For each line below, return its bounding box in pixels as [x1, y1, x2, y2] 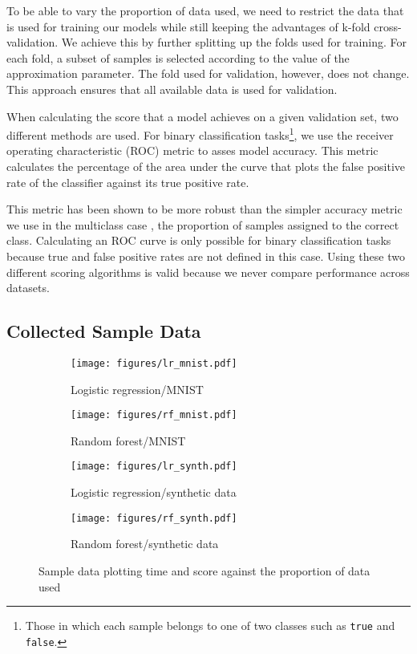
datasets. [6, 279, 50, 296]
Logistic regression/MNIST [71, 380, 204, 397]
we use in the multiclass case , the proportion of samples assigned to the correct [6, 216, 399, 233]
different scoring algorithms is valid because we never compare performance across [6, 263, 410, 280]
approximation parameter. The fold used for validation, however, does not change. [6, 65, 410, 82]
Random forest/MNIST [71, 432, 186, 449]
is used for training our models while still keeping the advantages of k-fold [6, 18, 370, 35]
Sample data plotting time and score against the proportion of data [38, 562, 370, 579]
